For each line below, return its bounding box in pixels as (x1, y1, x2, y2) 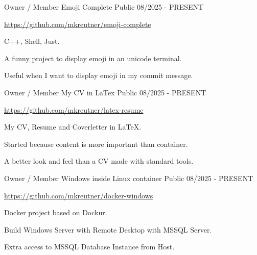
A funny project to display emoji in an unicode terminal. (4, 53, 182, 63)
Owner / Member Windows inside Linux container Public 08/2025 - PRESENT (4, 172, 253, 183)
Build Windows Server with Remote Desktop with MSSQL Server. (4, 224, 212, 235)
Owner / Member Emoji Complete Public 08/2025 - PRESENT (4, 2, 204, 12)
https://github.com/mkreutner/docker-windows (4, 190, 153, 200)
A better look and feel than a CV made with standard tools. (4, 156, 194, 166)
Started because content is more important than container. (4, 138, 188, 149)
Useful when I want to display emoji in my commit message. (4, 70, 193, 81)
